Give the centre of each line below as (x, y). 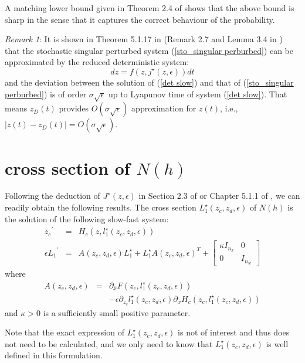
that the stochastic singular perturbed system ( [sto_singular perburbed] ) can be (149, 50)
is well (277, 343)
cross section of (67, 167)
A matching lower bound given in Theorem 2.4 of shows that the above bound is (150, 8)
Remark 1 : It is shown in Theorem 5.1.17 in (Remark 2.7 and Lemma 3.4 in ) (144, 39)
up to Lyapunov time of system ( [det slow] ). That (198, 94)
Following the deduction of (52, 196)
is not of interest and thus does (234, 332)
